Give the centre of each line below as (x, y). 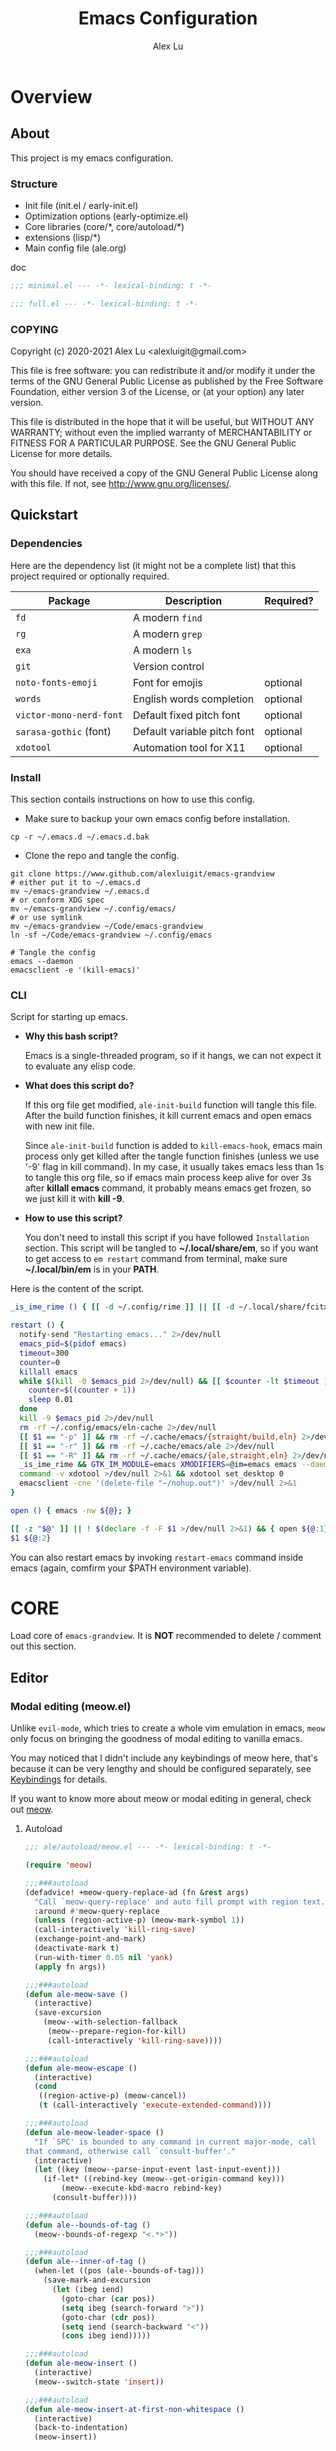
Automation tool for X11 (189, 747)
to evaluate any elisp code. (80, 1066)
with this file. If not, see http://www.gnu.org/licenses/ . (121, 484)
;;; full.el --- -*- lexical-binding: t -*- (104, 303)
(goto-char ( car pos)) (108, 2298)
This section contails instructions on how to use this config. (132, 799)
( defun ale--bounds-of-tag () (88, 2225)
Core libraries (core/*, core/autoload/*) (104, 227)
